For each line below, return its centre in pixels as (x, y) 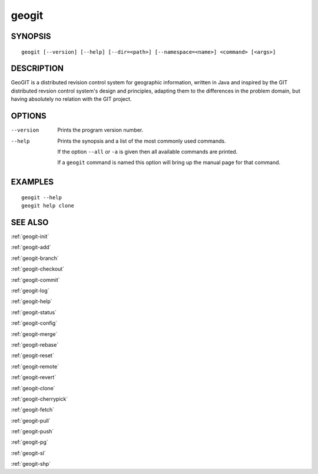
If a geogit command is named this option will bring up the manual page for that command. (169, 163)
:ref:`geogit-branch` (35, 258)
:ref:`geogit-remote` (35, 366)
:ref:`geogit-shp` (31, 464)
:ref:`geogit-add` (31, 247)
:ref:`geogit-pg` (29, 442)
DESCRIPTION (37, 69)
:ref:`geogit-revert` (34, 377)
